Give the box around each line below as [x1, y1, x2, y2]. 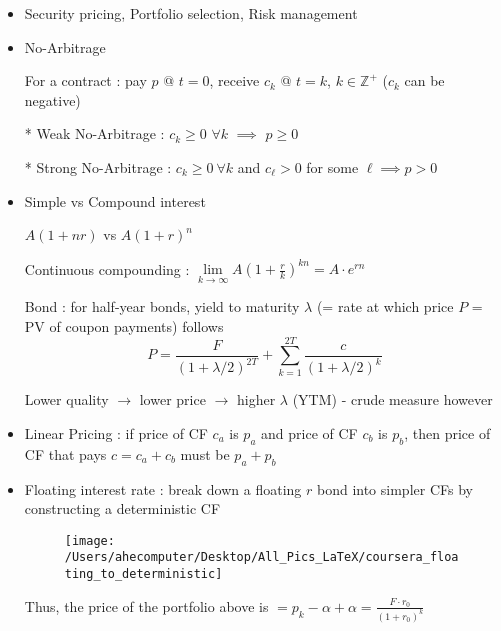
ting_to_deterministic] [64, 567, 223, 582]
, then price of [404, 422, 491, 443]
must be [180, 443, 230, 464]
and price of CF [261, 422, 358, 443]
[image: [64, 533, 115, 548]
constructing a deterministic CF [24, 498, 221, 519]
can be [404, 70, 445, 91]
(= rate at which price [316, 296, 454, 317]
